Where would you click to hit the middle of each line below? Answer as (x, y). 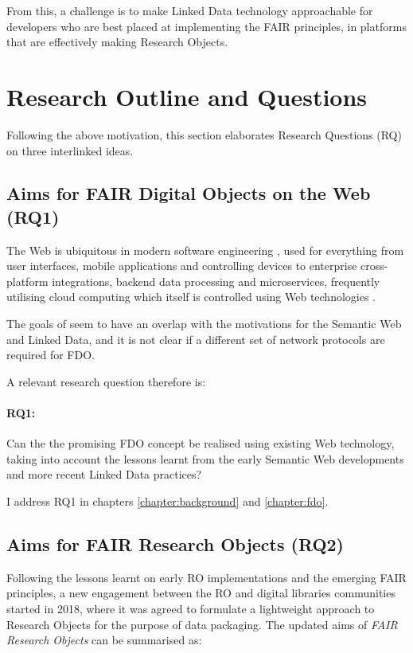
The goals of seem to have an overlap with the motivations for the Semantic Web (204, 324)
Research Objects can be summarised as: (104, 640)
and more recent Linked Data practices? (104, 474)
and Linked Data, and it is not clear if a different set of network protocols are (196, 339)
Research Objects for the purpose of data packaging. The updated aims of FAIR (202, 624)
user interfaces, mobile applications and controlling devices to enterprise (182, 266)
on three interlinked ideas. (70, 150)
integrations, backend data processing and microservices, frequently (216, 281)
